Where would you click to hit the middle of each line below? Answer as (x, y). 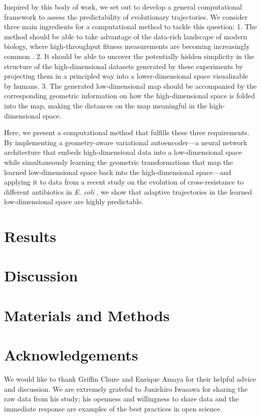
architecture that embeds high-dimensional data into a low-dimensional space (123, 152)
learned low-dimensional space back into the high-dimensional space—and (118, 172)
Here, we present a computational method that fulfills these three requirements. (127, 132)
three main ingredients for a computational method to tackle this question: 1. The (130, 26)
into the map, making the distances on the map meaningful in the (106, 105)
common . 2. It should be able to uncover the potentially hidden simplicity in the (129, 56)
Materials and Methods (87, 315)
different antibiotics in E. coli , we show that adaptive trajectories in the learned (128, 191)
